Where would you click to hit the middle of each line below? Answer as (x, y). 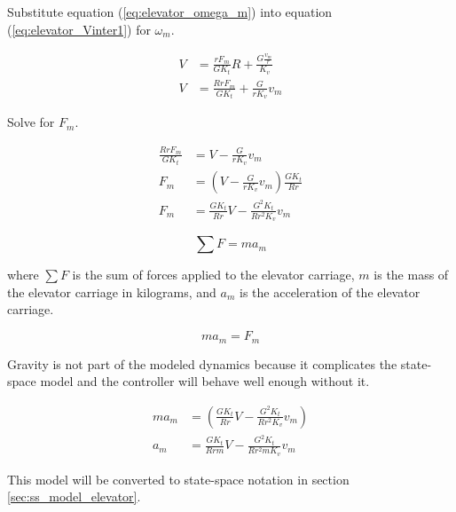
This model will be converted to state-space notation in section (178, 479)
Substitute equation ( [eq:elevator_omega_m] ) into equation (170, 12)
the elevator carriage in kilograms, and (112, 291)
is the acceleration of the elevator (330, 291)
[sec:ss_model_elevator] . (74, 496)
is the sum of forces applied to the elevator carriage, (213, 275)
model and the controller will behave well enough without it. (205, 381)
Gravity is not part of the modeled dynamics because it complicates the (202, 363)
